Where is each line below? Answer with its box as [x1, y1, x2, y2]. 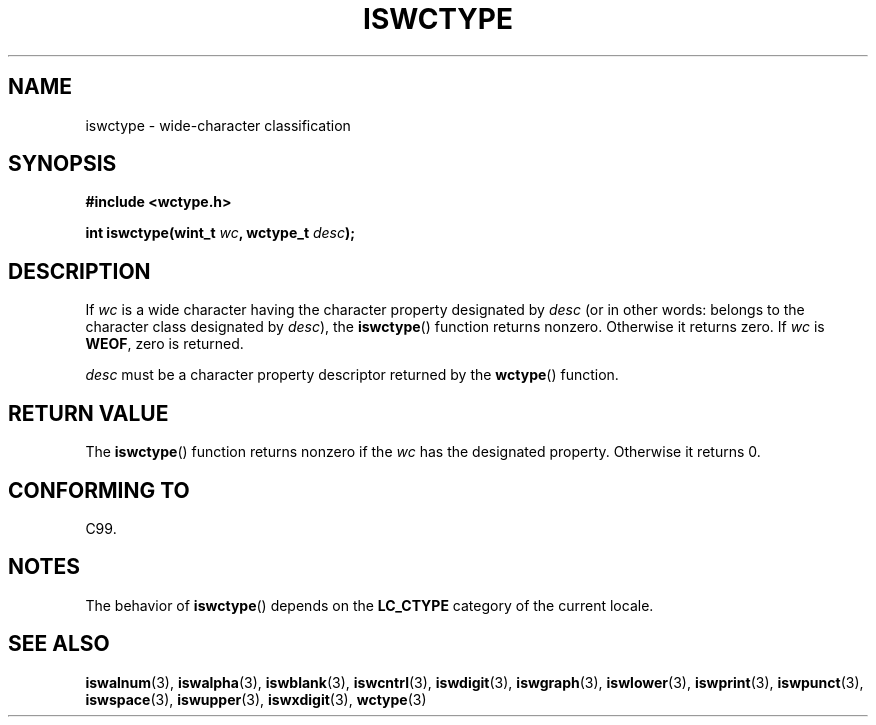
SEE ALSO [8, 631, 110, 657]
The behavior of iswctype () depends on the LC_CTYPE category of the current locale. [85, 596, 654, 614]
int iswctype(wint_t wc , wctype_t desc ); [85, 224, 356, 242]
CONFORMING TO [8, 477, 190, 503]
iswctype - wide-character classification [85, 116, 351, 134]
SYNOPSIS [8, 151, 117, 177]
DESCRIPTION [8, 258, 151, 284]
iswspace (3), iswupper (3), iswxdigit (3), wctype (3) [85, 690, 427, 708]
